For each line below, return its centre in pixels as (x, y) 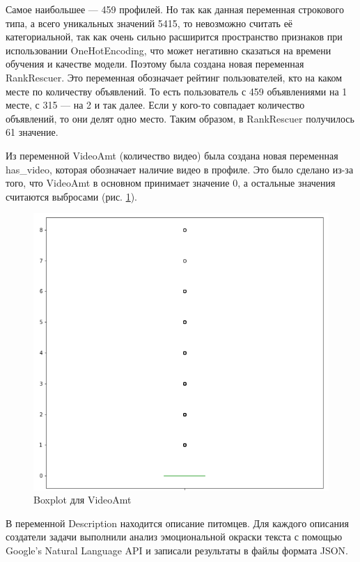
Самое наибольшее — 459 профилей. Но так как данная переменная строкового (175, 9)
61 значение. (32, 132)
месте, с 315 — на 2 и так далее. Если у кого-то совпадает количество (155, 105)
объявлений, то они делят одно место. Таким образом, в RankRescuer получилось (180, 118)
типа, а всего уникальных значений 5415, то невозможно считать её (149, 23)
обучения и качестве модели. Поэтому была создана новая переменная (155, 64)
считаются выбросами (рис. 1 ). (71, 196)
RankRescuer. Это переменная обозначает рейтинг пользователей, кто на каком (174, 77)
